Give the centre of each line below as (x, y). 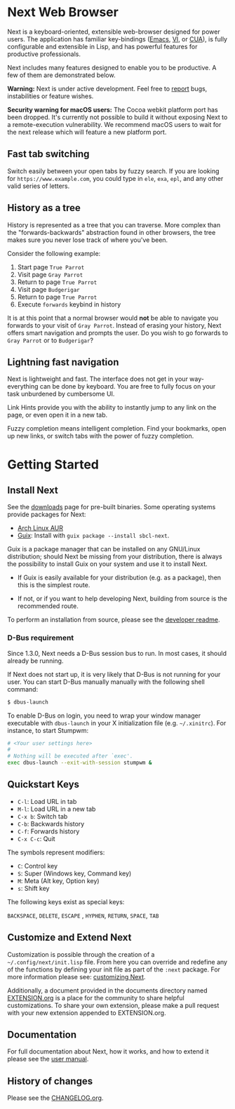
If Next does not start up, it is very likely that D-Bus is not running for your (114, 674)
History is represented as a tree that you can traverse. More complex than (114, 224)
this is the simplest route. (54, 585)
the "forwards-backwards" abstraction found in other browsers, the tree (112, 232)
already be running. (35, 661)
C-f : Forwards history (48, 831)
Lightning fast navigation (63, 362)
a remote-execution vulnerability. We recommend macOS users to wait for (114, 124)
